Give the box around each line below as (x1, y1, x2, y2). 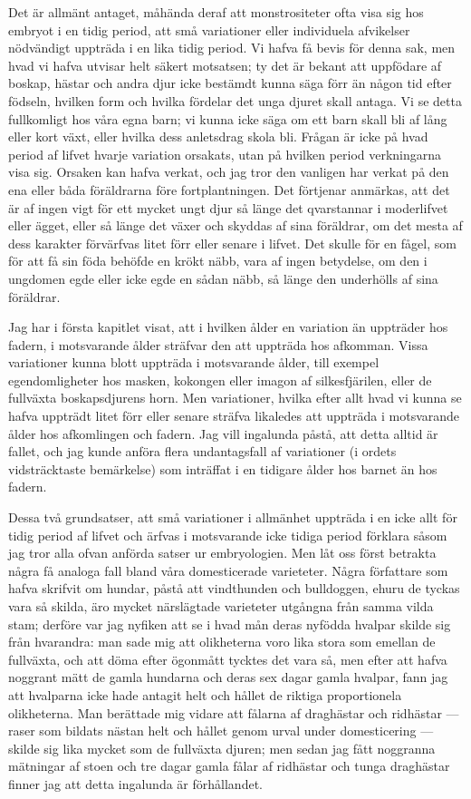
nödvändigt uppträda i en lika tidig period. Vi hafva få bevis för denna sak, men (8, 38, 456, 57)
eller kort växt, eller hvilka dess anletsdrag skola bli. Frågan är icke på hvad (8, 127, 428, 146)
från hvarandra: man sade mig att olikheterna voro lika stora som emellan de (8, 632, 436, 651)
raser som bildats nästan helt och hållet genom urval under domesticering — (8, 721, 434, 740)
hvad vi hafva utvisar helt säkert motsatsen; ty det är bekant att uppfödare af (8, 55, 442, 74)
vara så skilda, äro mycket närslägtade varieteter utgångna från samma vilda (8, 597, 434, 615)
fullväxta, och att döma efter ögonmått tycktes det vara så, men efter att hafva (8, 649, 447, 668)
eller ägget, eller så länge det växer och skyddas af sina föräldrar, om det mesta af (8, 216, 463, 235)
